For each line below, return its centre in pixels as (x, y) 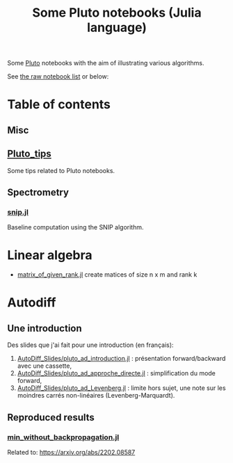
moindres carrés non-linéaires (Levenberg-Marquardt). (96, 396)
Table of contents (59, 105)
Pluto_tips (30, 154)
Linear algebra (50, 255)
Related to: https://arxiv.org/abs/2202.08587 (71, 452)
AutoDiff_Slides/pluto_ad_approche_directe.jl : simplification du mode (116, 373)
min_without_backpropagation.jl (63, 437)
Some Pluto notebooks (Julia (117, 13)
